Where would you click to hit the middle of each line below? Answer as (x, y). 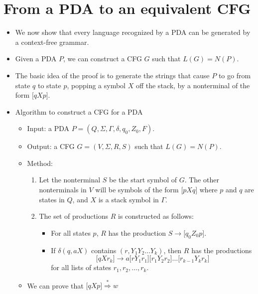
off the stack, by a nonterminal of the (193, 85)
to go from (235, 75)
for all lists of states (81, 267)
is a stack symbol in (129, 199)
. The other (202, 180)
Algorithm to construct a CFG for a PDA (79, 111)
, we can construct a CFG (103, 59)
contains (104, 250)
